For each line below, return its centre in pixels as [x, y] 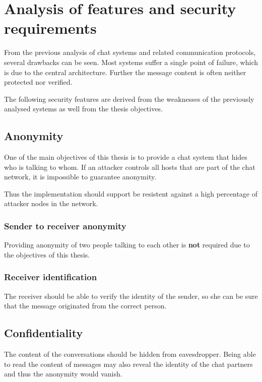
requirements [50, 28]
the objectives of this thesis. [47, 254]
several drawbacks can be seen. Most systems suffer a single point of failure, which [131, 62]
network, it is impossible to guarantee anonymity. [80, 177]
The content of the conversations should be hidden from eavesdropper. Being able [130, 354]
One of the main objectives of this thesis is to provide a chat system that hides [126, 157]
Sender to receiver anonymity [65, 226]
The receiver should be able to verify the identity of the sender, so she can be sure [131, 296]
